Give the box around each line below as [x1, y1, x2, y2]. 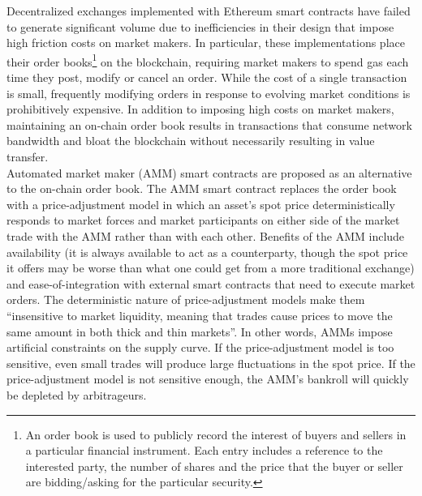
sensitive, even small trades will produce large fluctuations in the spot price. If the [6, 354, 416, 371]
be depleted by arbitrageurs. [6, 386, 147, 403]
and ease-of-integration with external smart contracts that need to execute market [6, 275, 416, 292]
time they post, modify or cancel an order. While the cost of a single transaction [6, 69, 407, 86]
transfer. [6, 148, 49, 165]
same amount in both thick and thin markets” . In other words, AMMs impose [6, 323, 393, 340]
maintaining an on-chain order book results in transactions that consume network [6, 116, 412, 133]
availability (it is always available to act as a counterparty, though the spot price [6, 243, 408, 260]
